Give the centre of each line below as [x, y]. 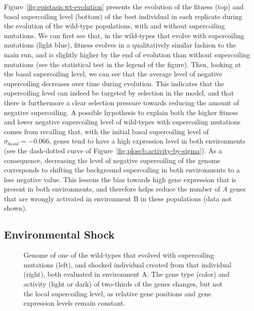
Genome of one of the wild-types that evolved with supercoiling [119, 255]
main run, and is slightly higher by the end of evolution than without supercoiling [127, 54]
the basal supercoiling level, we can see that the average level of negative [113, 74]
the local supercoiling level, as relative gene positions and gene [117, 293]
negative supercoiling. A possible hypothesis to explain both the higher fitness [121, 112]
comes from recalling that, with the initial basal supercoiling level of [106, 131]
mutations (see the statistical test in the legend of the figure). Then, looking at [123, 64]
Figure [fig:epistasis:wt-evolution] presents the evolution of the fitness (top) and [124, 6]
